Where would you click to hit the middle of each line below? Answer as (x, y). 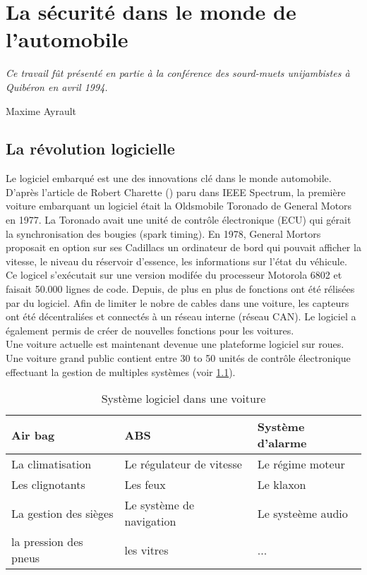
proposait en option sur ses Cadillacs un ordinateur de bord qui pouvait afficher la (183, 247)
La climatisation (52, 464)
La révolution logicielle (90, 149)
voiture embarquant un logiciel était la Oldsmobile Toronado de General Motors (179, 206)
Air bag (33, 435)
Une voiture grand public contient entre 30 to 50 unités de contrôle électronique (178, 358)
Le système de (160, 505)
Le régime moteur (301, 464)
